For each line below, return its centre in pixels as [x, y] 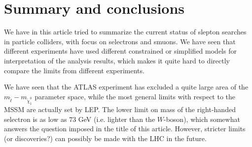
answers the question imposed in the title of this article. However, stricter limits [125, 129]
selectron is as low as [36, 119]
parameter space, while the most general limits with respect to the [135, 96]
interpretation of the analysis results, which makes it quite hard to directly [117, 60]
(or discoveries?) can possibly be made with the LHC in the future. [105, 138]
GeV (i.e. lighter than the [117, 119]
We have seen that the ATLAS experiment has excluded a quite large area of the [126, 87]
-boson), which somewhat [202, 119]
